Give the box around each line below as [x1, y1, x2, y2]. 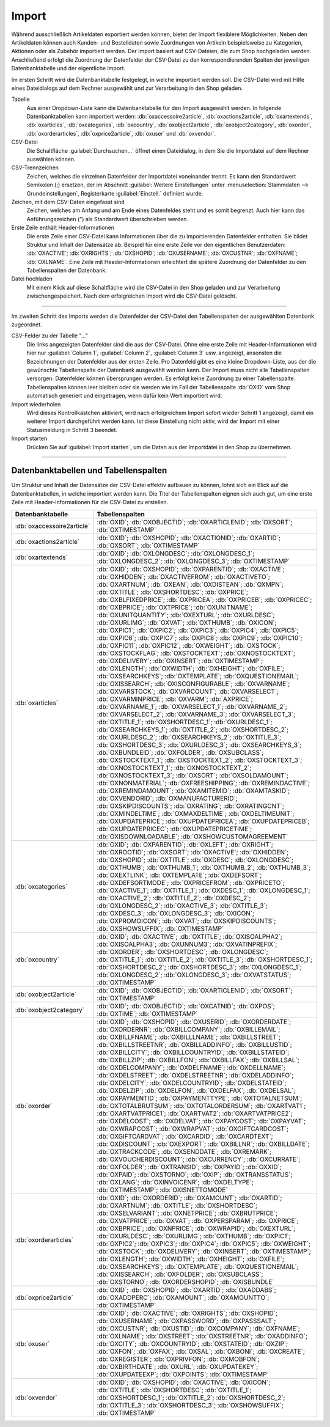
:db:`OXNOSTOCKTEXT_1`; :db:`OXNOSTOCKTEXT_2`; [97, 763, 252, 772]
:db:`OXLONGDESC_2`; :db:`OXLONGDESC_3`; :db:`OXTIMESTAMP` [97, 557, 290, 565]
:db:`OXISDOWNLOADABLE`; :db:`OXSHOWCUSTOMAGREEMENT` [97, 832, 288, 840]
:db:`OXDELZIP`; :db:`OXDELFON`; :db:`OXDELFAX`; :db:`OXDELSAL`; [97, 1086, 296, 1095]
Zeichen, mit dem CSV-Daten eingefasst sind [11, 198, 125, 205]
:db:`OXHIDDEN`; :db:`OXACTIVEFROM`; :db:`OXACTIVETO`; [97, 572, 270, 581]
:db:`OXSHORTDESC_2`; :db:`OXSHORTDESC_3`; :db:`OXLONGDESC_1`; [97, 963, 302, 971]
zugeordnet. [11, 321, 42, 328]
